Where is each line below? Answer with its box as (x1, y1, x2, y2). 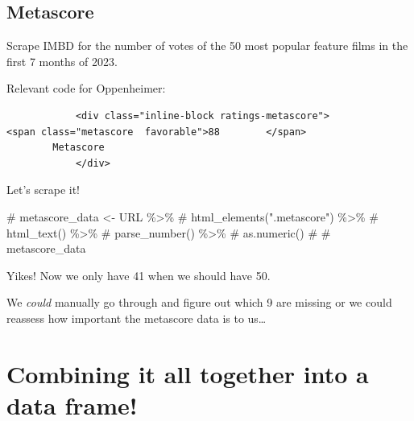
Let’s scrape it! (6, 181, 80, 198)
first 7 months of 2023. (6, 52, 118, 69)
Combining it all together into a (6, 357, 369, 390)
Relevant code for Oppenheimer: (6, 80, 166, 97)
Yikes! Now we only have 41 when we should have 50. (6, 266, 271, 283)
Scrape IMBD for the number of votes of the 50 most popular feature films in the (6, 37, 408, 54)
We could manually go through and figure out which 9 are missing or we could (6, 294, 392, 311)
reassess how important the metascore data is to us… (6, 309, 267, 326)
